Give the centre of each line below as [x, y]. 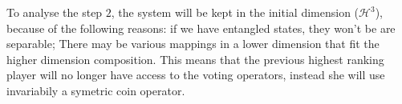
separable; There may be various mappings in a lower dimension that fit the [193, 44]
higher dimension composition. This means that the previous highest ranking [195, 59]
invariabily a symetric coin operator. [96, 90]
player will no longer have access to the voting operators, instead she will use [196, 75]
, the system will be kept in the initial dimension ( [235, 12]
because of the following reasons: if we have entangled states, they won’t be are [201, 28]
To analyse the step [55, 12]
